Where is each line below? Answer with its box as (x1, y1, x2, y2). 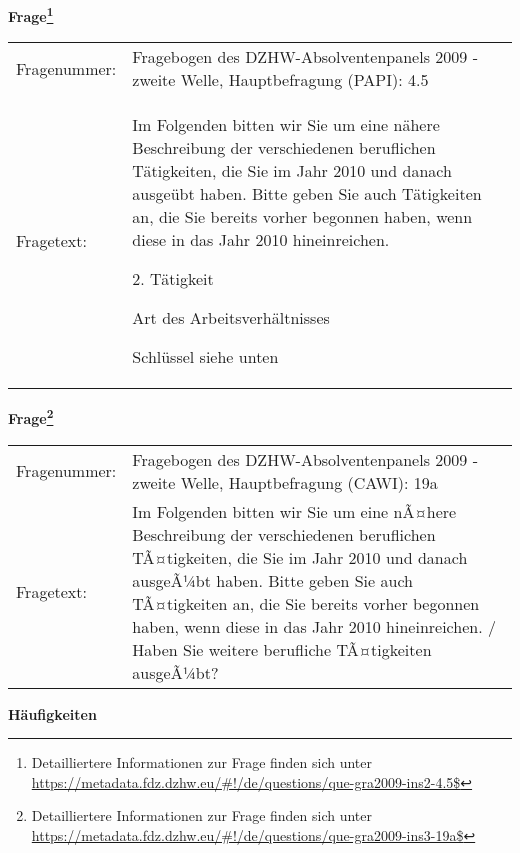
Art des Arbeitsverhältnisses (132, 306, 330, 330)
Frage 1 (8, 3, 54, 26)
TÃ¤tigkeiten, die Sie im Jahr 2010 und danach (132, 545, 468, 569)
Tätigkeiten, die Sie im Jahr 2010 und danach (132, 159, 452, 183)
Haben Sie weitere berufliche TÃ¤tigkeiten (132, 637, 432, 661)
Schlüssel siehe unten (132, 345, 279, 369)
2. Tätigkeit (132, 267, 214, 291)
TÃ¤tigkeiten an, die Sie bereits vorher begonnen (132, 591, 480, 615)
